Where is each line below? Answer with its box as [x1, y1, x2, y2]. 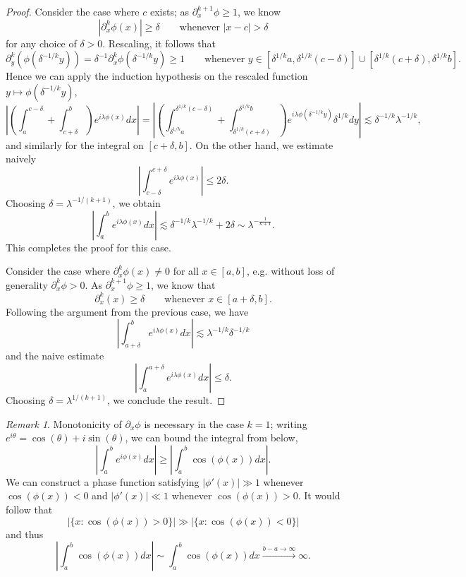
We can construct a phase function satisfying [6, 474, 200, 489]
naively [6, 151, 37, 166]
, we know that [151, 277, 216, 292]
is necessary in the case [144, 416, 244, 431]
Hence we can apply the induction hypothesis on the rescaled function [6, 69, 308, 83]
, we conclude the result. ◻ [106, 393, 226, 408]
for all [173, 263, 199, 278]
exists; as [149, 4, 189, 18]
